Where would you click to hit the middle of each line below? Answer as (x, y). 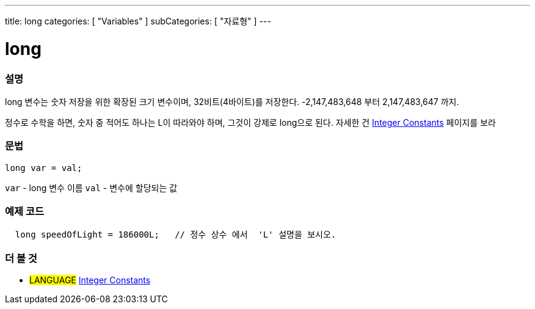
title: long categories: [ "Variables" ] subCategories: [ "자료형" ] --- (138, 21)
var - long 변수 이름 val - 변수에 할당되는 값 (91, 187)
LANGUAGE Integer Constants (90, 280)
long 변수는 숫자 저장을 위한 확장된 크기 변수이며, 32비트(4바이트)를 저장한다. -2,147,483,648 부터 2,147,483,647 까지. (232, 101)
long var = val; (44, 168)
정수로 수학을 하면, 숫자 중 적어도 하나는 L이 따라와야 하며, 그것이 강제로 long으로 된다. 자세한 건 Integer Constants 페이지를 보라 (250, 122)
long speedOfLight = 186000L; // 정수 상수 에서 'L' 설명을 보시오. (176, 235)
